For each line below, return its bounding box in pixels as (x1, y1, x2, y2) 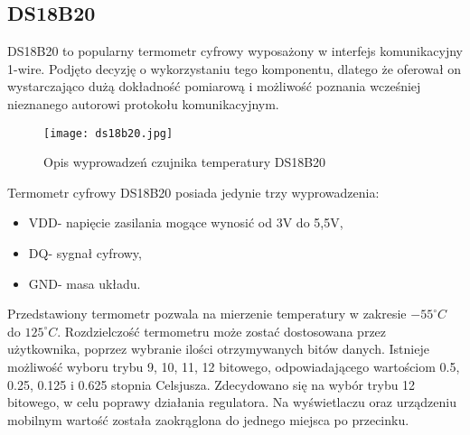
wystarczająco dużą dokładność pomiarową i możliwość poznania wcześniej (7, 77, 421, 96)
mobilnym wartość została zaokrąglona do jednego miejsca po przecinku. (7, 410, 409, 429)
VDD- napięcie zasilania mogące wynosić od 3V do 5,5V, (28, 213, 343, 232)
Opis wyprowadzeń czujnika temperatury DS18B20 (43, 153, 326, 171)
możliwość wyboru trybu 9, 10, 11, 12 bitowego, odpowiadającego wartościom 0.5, (7, 356, 460, 375)
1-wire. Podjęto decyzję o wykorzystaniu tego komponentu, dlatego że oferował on (7, 59, 462, 78)
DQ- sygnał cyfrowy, (28, 244, 142, 263)
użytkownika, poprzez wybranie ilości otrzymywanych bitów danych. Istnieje (7, 339, 429, 358)
